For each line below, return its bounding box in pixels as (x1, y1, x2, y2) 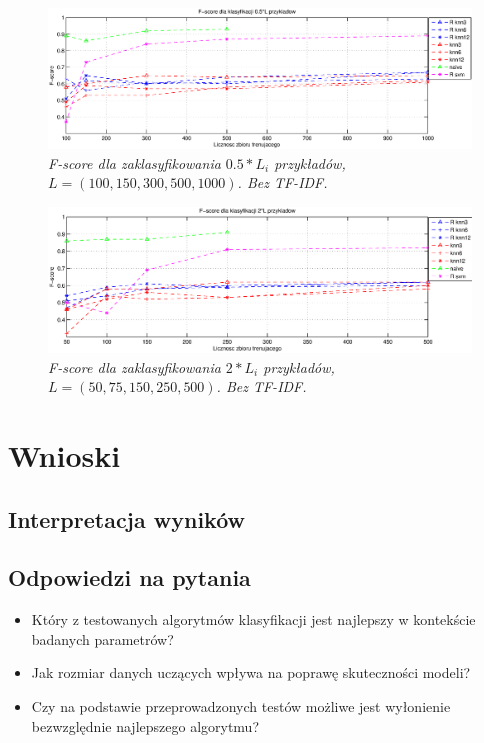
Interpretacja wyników (8, 503, 246, 534)
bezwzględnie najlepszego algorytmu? (31, 715, 260, 736)
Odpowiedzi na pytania (8, 562, 251, 593)
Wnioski (8, 435, 121, 476)
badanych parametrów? (31, 628, 174, 649)
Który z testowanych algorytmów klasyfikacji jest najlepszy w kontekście (31, 609, 476, 630)
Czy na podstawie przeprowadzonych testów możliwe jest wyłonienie (31, 696, 451, 717)
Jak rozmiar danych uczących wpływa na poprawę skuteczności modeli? (31, 662, 471, 683)
